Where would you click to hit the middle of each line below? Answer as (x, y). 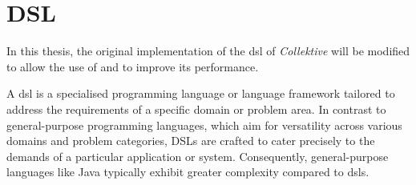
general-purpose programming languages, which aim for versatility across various (204, 125)
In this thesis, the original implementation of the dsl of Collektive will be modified (208, 51)
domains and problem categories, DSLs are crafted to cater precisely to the (191, 141)
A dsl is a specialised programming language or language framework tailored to (201, 93)
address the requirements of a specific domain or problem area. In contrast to (196, 109)
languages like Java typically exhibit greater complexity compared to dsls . (188, 172)
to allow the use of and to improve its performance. (133, 66)
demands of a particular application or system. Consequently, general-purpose (198, 156)
